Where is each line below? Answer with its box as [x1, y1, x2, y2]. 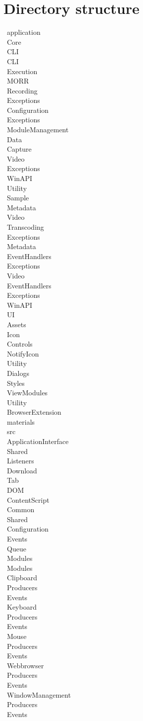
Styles [6, 377, 25, 388]
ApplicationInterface [6, 436, 69, 447]
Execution [6, 66, 38, 76]
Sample [6, 192, 29, 203]
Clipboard [6, 572, 38, 583]
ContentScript [6, 494, 49, 505]
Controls [6, 339, 33, 349]
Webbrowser [6, 660, 44, 670]
